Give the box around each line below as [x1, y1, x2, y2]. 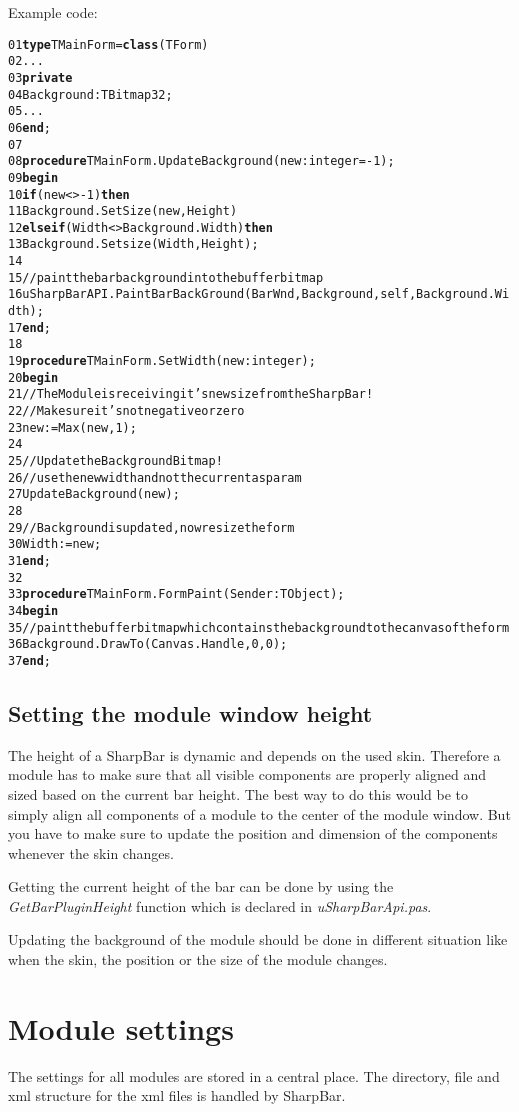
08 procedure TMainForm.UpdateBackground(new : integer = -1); [8, 154, 395, 169]
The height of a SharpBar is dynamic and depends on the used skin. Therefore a [8, 744, 501, 765]
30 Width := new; [8, 537, 102, 552]
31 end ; [8, 553, 51, 568]
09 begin [8, 170, 59, 185]
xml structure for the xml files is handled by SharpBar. [8, 1085, 346, 1106]
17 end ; [8, 320, 51, 335]
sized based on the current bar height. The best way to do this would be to [8, 783, 469, 804]
